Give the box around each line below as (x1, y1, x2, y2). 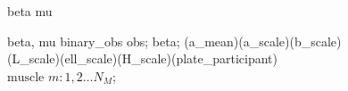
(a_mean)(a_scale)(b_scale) (184, 31, 342, 50)
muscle (7, 70, 45, 84)
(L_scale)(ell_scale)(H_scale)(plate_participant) (7, 49, 278, 68)
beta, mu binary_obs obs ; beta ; (7, 31, 180, 50)
